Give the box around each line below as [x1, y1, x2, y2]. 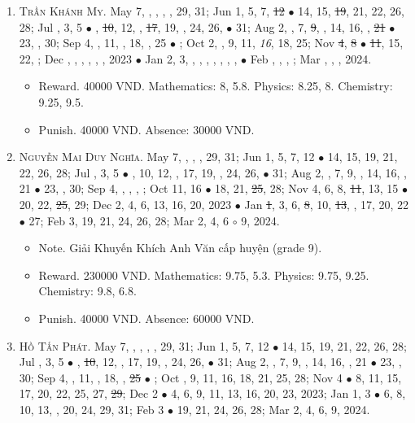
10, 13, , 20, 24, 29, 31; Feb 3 [19, 400, 164, 417]
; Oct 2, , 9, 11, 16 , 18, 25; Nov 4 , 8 [179, 34, 357, 51]
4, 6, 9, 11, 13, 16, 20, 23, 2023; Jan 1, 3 [171, 385, 371, 402]
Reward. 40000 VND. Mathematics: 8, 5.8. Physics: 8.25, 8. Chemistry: [38, 77, 393, 94]
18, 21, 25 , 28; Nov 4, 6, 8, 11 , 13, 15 [215, 180, 399, 197]
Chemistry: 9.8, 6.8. [38, 282, 137, 299]
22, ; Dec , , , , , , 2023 [19, 50, 133, 67]
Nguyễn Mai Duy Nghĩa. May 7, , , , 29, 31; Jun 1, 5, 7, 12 [19, 148, 315, 165]
